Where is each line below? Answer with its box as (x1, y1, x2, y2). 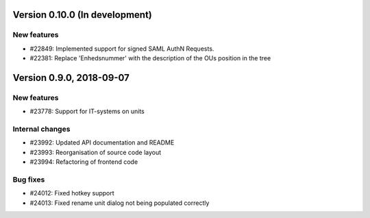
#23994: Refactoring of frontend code (29, 158, 138, 166)
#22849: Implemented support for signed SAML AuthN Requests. (29, 45, 214, 53)
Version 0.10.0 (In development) (12, 9, 152, 21)
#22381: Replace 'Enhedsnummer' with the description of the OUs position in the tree (29, 54, 271, 62)
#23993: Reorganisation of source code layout (29, 148, 162, 156)
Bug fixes (12, 175, 45, 184)
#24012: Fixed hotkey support (29, 189, 114, 197)
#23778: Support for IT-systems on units (29, 107, 145, 116)
